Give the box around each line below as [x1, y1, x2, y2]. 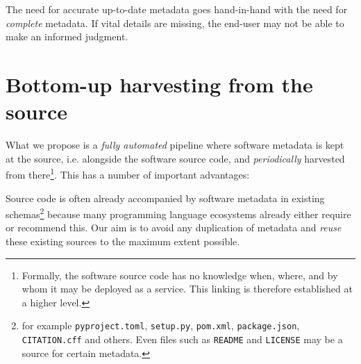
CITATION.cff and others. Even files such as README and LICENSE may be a [22, 332, 343, 346]
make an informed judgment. [6, 29, 128, 44]
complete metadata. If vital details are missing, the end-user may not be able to [6, 15, 344, 30]
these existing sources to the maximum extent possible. [6, 233, 240, 248]
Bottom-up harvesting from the [6, 69, 313, 98]
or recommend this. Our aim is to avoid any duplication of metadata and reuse [6, 220, 342, 235]
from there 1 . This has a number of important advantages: [6, 165, 250, 181]
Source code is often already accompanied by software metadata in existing [6, 190, 325, 205]
